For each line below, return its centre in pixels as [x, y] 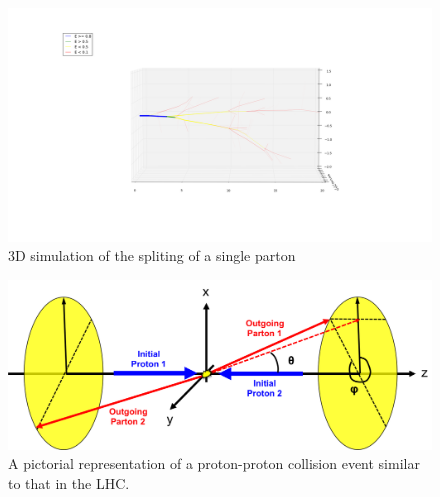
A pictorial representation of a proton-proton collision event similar [214, 463]
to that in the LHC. [69, 483]
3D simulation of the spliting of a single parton [152, 255]
